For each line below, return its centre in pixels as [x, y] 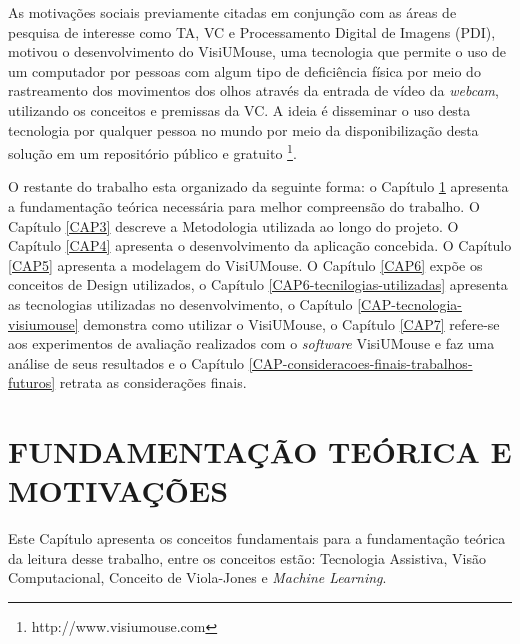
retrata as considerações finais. [153, 382]
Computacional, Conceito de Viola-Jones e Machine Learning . [197, 577]
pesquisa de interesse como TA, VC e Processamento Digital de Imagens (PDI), [252, 31]
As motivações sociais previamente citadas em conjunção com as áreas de [232, 12]
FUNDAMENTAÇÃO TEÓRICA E [260, 451]
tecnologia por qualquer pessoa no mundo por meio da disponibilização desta [243, 129]
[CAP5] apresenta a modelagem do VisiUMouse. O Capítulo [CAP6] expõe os [245, 264]
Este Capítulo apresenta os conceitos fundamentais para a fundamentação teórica [257, 538]
